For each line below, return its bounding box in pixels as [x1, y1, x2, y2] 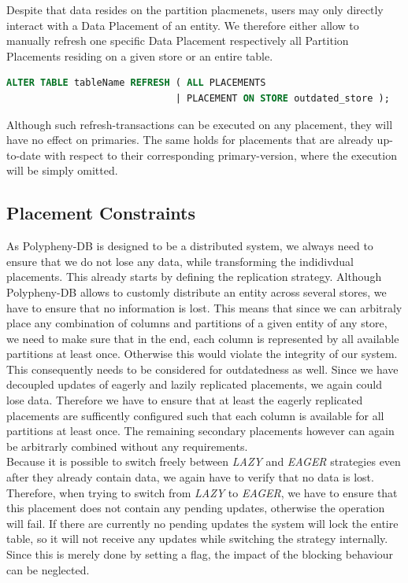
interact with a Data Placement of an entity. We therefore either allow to [6, 17, 359, 33]
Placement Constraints [6, 201, 196, 225]
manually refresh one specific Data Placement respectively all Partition [6, 32, 349, 49]
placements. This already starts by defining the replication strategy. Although [6, 268, 382, 285]
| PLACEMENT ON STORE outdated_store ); [175, 92, 390, 104]
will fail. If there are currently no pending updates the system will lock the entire [6, 515, 399, 531]
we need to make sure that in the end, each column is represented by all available [6, 330, 399, 346]
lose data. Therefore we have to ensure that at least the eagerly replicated [6, 392, 363, 408]
